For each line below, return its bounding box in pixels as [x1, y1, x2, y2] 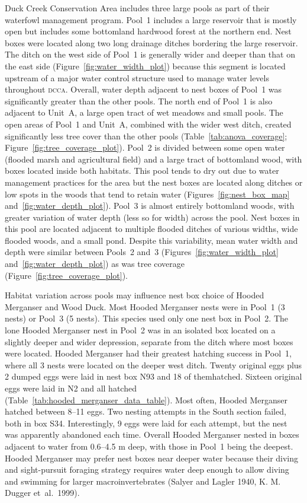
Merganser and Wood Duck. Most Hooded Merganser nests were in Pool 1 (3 [5, 300, 285, 313]
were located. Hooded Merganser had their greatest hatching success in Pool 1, [5, 347, 292, 359]
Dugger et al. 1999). [5, 486, 80, 499]
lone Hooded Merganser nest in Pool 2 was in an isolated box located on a [5, 324, 276, 336]
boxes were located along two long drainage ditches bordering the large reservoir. [5, 36, 298, 49]
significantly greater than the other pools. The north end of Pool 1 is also [5, 94, 273, 107]
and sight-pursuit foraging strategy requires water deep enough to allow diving [5, 463, 289, 476]
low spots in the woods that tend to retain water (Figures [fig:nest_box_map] [5, 187, 290, 200]
